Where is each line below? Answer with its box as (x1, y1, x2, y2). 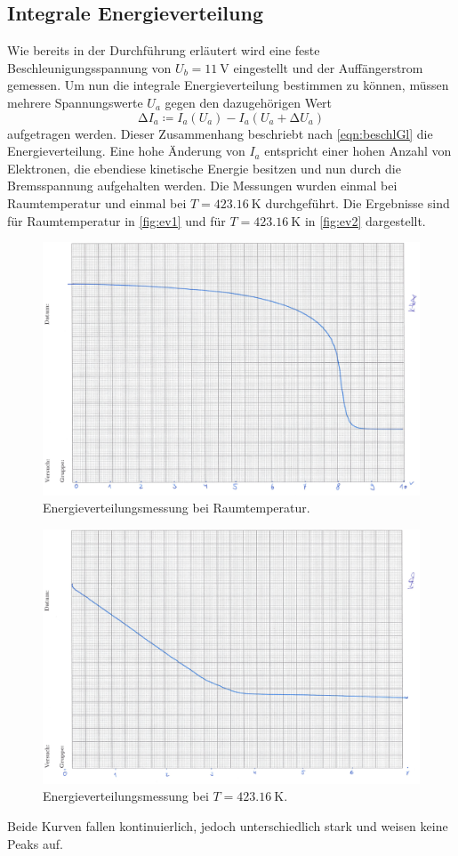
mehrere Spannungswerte (7, 93, 143, 111)
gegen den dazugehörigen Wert (165, 93, 333, 111)
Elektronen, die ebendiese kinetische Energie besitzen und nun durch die (7, 158, 401, 177)
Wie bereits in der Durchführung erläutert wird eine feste (7, 41, 320, 60)
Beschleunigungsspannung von (7, 58, 172, 77)
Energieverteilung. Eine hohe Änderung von (7, 141, 245, 160)
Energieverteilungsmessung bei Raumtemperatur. (43, 498, 310, 517)
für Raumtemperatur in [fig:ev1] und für (7, 211, 226, 230)
